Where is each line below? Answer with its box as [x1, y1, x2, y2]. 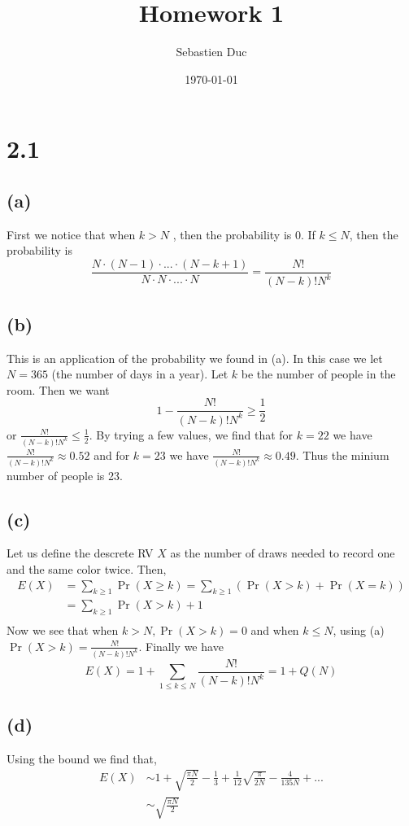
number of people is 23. [7, 466, 123, 483]
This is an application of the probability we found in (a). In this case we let [7, 349, 383, 366]
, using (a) [333, 622, 385, 639]
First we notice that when [7, 225, 136, 243]
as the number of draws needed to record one [170, 544, 395, 562]
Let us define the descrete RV [7, 544, 154, 562]
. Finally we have [138, 637, 224, 654]
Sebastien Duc [176, 43, 247, 60]
